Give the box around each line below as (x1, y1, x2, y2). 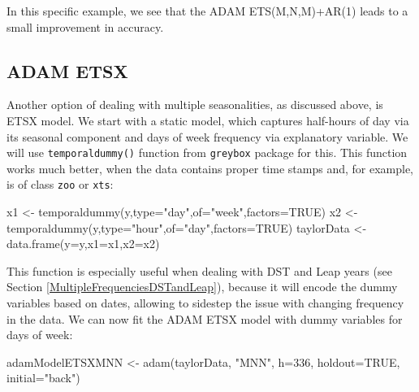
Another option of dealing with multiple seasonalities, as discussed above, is (6, 96, 383, 113)
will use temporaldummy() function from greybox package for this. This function (6, 144, 408, 161)
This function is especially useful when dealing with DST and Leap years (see (6, 262, 392, 279)
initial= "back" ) (6, 369, 80, 386)
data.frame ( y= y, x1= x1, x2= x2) (6, 235, 160, 252)
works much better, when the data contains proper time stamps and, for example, (6, 159, 413, 176)
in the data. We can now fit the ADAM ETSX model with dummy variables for (6, 310, 403, 327)
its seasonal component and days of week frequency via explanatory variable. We (6, 128, 408, 145)
